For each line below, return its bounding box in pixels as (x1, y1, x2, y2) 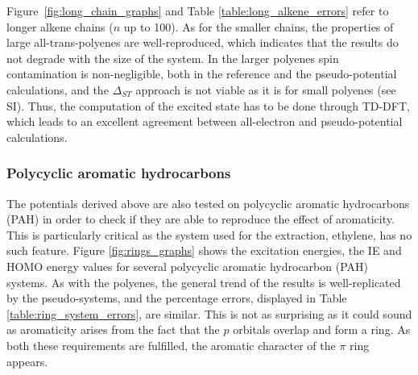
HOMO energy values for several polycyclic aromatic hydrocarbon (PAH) (6, 257, 368, 274)
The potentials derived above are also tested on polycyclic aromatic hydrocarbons (6, 194, 410, 211)
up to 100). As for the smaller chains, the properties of (123, 18, 394, 35)
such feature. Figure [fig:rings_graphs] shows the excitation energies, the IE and (6, 242, 402, 259)
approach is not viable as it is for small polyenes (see (135, 81, 396, 98)
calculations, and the (6, 81, 109, 98)
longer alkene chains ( (6, 18, 114, 35)
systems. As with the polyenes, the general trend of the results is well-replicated (6, 273, 401, 290)
